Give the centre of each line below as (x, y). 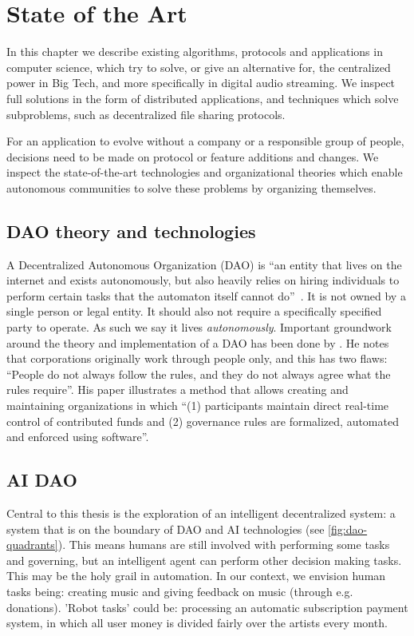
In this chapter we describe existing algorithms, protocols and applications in (195, 52)
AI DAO (42, 480)
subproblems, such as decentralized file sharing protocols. (146, 114)
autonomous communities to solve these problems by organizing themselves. (191, 187)
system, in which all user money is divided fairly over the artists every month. (197, 623)
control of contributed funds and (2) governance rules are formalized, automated (203, 421)
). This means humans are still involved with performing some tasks (224, 545)
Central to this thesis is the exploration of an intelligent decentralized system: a (201, 513)
